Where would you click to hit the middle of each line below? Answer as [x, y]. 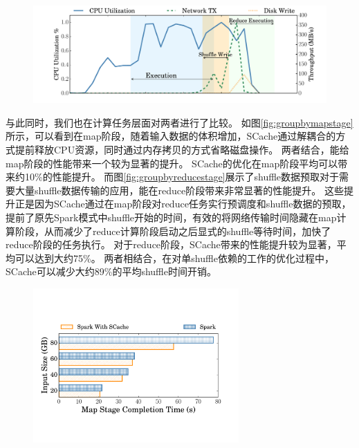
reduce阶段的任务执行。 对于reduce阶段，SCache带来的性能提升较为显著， [171, 244]
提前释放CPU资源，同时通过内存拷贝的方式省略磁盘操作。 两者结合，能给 [182, 149]
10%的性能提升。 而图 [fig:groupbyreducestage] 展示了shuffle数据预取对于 [182, 177]
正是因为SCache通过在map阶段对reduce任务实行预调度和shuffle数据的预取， [183, 204]
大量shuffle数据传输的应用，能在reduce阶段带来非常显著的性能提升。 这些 [179, 190]
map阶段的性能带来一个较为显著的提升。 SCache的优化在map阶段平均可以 [172, 163]
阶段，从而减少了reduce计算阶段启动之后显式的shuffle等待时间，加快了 [173, 231]
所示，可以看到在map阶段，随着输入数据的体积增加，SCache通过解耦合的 [171, 136]
